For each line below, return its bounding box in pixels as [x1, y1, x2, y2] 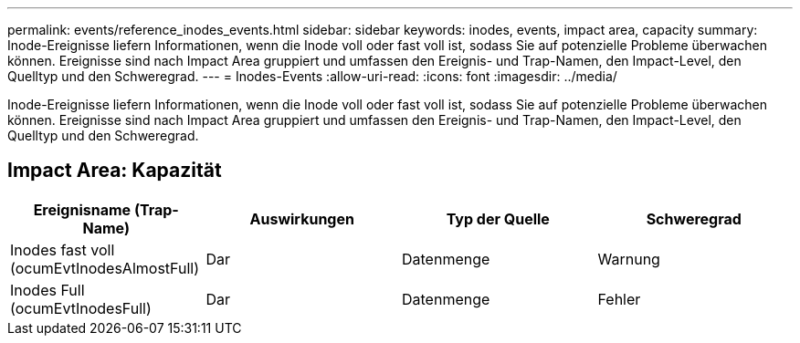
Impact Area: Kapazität [7, 159, 222, 182]
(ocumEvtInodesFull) [10, 298, 152, 317]
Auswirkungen [249, 209, 354, 228]
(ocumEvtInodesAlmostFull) [10, 258, 200, 277]
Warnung [597, 249, 660, 268]
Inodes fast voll [10, 240, 115, 259]
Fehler [597, 289, 641, 308]
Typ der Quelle [446, 209, 550, 228]
